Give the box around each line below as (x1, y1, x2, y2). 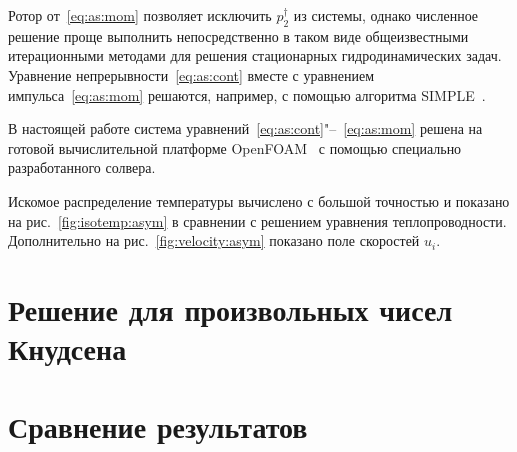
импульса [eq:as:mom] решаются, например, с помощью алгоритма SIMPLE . (8, 84, 486, 105)
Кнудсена (8, 328, 127, 369)
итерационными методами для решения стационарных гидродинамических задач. (8, 45, 502, 66)
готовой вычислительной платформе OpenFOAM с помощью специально (8, 137, 462, 158)
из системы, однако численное (293, 5, 479, 25)
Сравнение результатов (8, 406, 308, 447)
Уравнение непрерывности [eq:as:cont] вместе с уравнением (8, 64, 375, 85)
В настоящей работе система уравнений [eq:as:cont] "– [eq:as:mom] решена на (8, 118, 483, 139)
